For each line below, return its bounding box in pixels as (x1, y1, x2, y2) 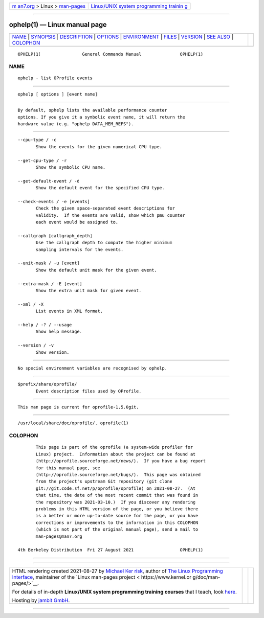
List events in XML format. (36, 308, 103, 314)
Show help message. (36, 329, 83, 335)
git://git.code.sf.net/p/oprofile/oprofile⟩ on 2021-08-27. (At (36, 485, 196, 491)
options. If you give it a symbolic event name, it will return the (18, 114, 185, 120)
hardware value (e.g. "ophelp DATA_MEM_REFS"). (18, 121, 134, 127)
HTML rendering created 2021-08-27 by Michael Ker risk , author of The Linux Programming (12, 568, 223, 574)
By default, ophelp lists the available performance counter (18, 108, 167, 113)
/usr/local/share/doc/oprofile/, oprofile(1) (18, 420, 129, 426)
